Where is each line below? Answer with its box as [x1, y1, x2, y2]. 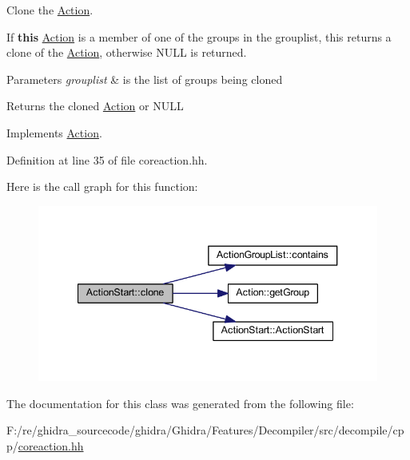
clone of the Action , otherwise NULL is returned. [6, 44, 247, 61]
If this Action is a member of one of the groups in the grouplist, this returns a [6, 28, 392, 45]
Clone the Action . [6, 2, 94, 18]
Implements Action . [6, 124, 102, 141]
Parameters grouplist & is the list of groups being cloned [6, 70, 283, 87]
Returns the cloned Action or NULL [6, 97, 184, 114]
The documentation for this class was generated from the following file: [6, 395, 354, 411]
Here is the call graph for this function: [6, 178, 198, 195]
